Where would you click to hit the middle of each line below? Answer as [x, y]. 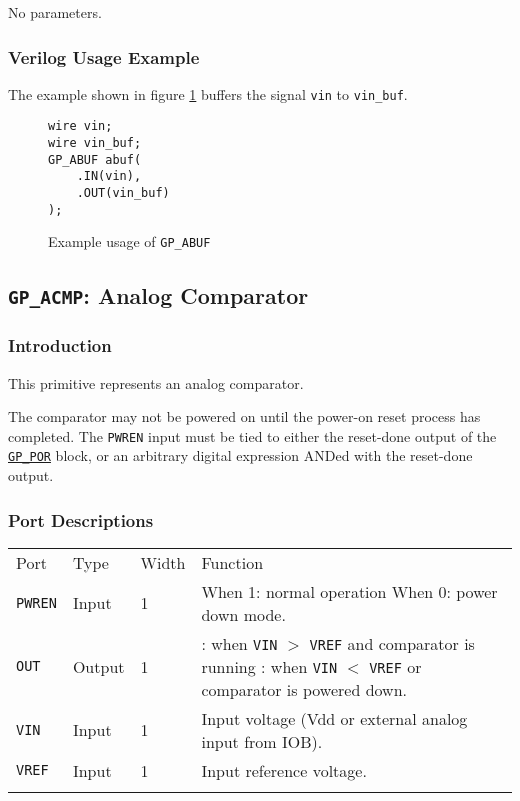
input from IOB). [262, 741]
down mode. [243, 614]
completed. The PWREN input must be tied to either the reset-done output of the [252, 435]
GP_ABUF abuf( [95, 159]
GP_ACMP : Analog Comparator [158, 295]
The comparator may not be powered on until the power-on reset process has [244, 416]
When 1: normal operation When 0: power [349, 591]
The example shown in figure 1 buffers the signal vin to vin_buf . [208, 93]
